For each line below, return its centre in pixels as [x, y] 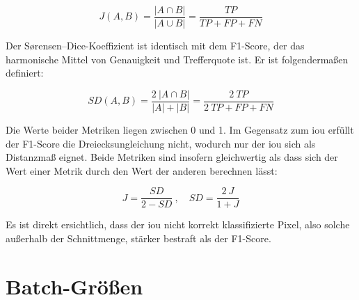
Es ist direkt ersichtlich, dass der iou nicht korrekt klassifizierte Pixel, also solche [178, 224]
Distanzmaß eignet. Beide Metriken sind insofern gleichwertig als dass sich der [172, 157]
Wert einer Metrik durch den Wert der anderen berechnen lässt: [142, 170]
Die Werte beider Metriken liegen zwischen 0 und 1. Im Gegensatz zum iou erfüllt [180, 129]
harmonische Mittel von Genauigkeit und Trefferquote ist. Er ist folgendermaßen [177, 59]
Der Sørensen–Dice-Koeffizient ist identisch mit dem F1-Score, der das [155, 46]
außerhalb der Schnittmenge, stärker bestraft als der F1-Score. [138, 238]
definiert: [25, 73]
